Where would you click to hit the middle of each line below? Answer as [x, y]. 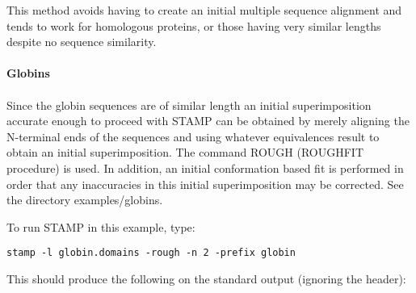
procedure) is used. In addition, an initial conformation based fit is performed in [205, 167]
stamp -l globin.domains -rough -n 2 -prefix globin [151, 253]
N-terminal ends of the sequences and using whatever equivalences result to [193, 136]
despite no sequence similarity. [82, 42]
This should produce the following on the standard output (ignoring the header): [206, 278]
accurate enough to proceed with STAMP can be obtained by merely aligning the [208, 121]
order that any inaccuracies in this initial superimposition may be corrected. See [205, 184]
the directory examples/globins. [85, 200]
